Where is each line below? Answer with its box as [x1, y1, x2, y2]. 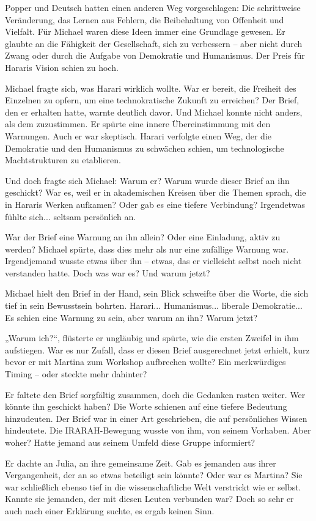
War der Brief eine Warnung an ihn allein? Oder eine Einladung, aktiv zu [5, 231, 281, 243]
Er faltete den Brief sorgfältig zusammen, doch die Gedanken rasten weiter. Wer [5, 388, 306, 401]
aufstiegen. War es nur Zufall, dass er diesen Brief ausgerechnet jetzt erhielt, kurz [5, 343, 310, 356]
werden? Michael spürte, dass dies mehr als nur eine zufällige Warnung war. [5, 242, 289, 255]
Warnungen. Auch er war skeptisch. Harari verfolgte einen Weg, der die [5, 129, 271, 142]
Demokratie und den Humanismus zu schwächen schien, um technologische [5, 141, 284, 154]
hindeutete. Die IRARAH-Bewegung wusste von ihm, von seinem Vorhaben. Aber [5, 424, 311, 437]
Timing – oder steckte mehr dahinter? [5, 368, 147, 380]
